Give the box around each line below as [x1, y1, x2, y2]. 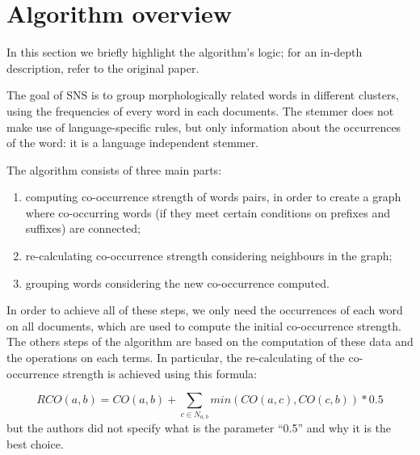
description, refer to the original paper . [6, 59, 199, 76]
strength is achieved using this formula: [62, 364, 258, 381]
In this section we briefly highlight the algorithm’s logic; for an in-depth [6, 44, 363, 61]
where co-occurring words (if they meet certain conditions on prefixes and [25, 204, 390, 221]
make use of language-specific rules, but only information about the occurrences [6, 118, 401, 135]
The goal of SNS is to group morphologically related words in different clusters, [6, 86, 399, 103]
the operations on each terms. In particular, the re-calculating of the [6, 349, 345, 366]
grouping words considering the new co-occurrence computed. [25, 274, 330, 291]
